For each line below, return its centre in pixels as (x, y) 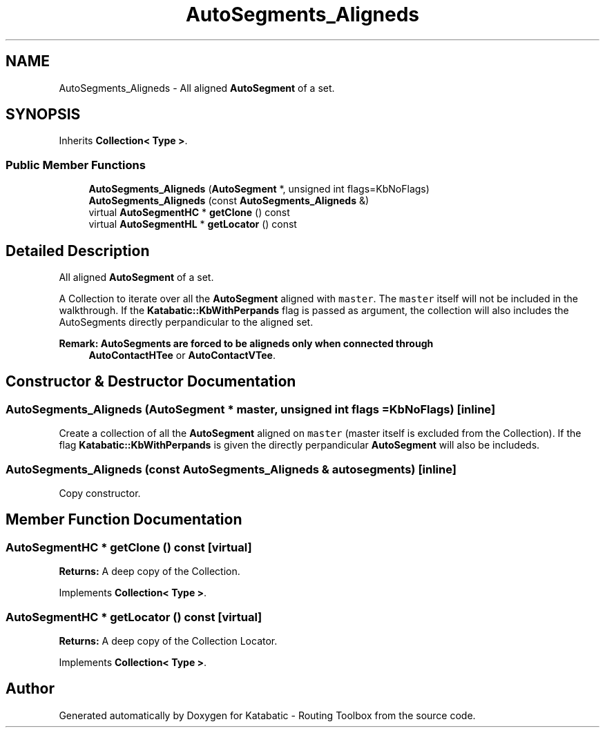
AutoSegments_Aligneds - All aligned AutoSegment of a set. (197, 88)
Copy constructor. (100, 493)
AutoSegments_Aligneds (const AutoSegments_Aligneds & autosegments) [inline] (231, 469)
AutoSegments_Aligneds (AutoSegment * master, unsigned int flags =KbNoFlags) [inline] (251, 409)
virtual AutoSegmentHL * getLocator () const (193, 224)
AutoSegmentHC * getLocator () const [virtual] (134, 617)
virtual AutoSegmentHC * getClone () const (189, 213)
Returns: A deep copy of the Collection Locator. (168, 641)
